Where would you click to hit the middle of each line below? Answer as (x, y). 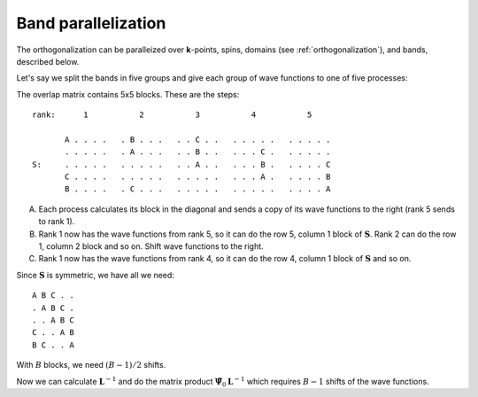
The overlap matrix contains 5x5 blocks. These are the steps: (128, 94)
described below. (48, 61)
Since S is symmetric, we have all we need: (95, 275)
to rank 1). (57, 222)
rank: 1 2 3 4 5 (172, 115)
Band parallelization (91, 23)
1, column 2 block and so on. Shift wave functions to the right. (151, 246)
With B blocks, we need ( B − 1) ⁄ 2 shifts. (91, 365)
